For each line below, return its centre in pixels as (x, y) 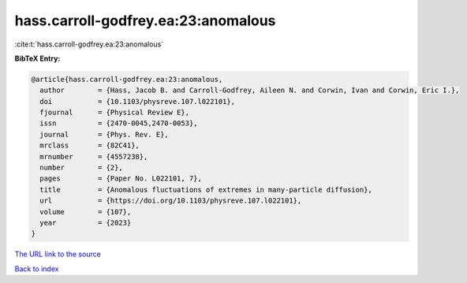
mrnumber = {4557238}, (94, 156)
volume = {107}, (86, 212)
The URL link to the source (58, 254)
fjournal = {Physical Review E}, (114, 113)
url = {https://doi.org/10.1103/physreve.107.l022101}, (171, 201)
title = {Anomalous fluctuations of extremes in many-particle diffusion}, (206, 190)
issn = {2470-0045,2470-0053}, (119, 123)
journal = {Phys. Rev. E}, (104, 134)
